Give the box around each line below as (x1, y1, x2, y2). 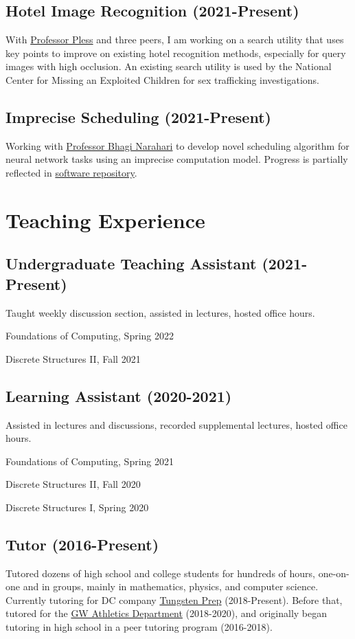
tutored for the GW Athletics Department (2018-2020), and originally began (5, 606, 328, 620)
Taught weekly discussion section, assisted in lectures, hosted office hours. (5, 305, 315, 319)
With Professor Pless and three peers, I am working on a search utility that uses (5, 32, 344, 47)
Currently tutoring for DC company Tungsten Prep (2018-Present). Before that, (5, 592, 343, 607)
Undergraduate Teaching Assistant (5, 253, 257, 274)
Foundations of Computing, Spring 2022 (5, 328, 174, 343)
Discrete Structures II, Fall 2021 (5, 351, 141, 366)
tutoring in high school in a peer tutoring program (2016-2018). (5, 620, 273, 634)
